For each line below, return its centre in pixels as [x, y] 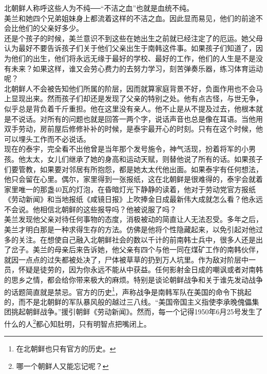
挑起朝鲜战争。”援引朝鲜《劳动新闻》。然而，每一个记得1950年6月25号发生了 [137, 312]
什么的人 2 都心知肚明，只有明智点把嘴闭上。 [78, 323]
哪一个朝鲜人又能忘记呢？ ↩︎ [62, 366]
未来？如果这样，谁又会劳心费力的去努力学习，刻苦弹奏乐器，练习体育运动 [137, 68]
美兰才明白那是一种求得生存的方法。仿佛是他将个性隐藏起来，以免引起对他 [130, 229]
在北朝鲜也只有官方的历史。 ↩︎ [66, 349]
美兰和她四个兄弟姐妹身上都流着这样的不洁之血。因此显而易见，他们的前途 [130, 18]
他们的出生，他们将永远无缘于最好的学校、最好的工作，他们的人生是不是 [133, 58]
